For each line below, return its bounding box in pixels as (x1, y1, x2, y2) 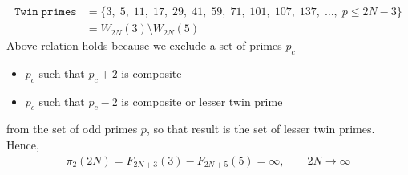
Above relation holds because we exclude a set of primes (6, 37, 282, 54)
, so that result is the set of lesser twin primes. (146, 120, 375, 137)
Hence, (6, 136, 39, 153)
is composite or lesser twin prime (121, 92, 283, 109)
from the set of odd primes (6, 120, 138, 137)
